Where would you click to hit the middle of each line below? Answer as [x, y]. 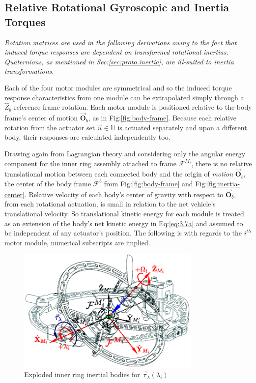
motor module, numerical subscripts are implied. [77, 242]
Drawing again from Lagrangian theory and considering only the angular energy [125, 153]
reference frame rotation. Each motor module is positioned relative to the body [133, 107]
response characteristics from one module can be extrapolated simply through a [124, 97]
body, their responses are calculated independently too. [87, 137]
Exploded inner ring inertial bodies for [82, 374]
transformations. [29, 71]
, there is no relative [222, 163]
